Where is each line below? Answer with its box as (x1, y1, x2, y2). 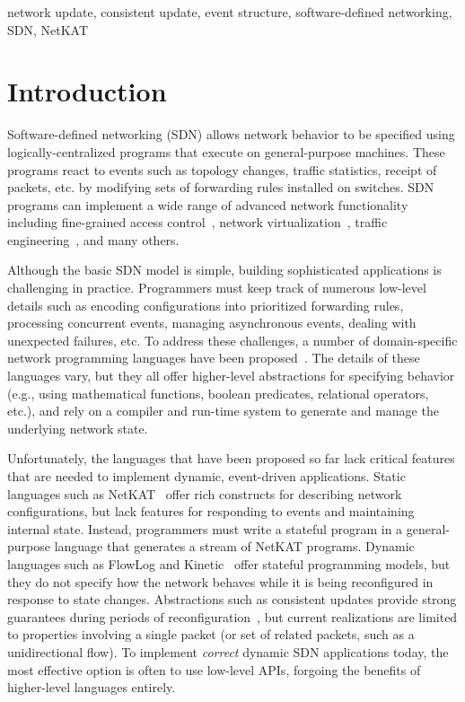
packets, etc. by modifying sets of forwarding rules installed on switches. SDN (7, 178, 434, 197)
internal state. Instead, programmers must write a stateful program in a (7, 519, 403, 538)
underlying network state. (7, 418, 148, 437)
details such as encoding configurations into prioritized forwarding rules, (7, 295, 404, 314)
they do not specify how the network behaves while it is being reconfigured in (7, 572, 434, 591)
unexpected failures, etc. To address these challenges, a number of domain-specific (7, 330, 458, 349)
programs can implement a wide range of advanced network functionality (7, 195, 408, 214)
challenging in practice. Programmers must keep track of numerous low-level (7, 278, 426, 297)
